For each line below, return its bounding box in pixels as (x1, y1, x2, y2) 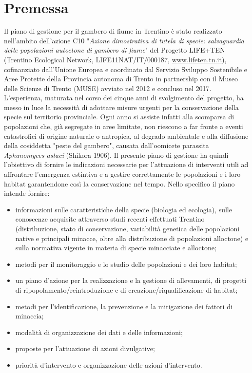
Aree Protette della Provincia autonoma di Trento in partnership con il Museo (4, 74, 238, 84)
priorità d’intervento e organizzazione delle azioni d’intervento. (15, 359, 202, 370)
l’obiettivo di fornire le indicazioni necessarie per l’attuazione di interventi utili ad (4, 159, 249, 169)
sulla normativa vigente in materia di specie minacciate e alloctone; (15, 242, 216, 253)
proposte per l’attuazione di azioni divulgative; (15, 343, 155, 354)
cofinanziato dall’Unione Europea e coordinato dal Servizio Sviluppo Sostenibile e (4, 64, 248, 74)
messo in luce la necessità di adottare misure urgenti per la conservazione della (4, 102, 239, 112)
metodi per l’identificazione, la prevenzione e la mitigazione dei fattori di (15, 301, 233, 311)
